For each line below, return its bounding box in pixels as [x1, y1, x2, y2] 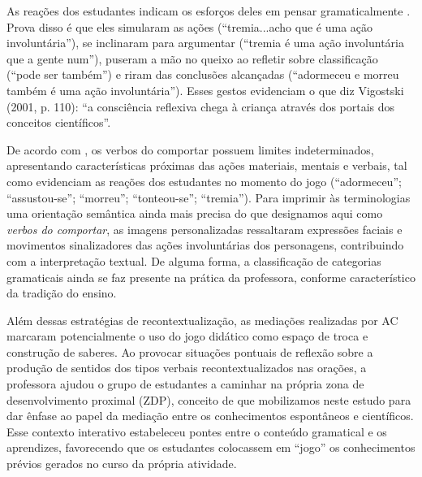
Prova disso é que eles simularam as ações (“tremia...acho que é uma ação [6, 18, 373, 35]
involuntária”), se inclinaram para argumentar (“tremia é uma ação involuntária [6, 34, 404, 51]
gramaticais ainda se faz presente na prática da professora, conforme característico [6, 268, 416, 285]
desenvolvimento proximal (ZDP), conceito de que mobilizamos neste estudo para [6, 391, 411, 408]
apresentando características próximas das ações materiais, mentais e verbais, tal [6, 157, 407, 174]
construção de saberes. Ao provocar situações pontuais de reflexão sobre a [6, 343, 373, 360]
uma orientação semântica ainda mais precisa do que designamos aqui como [6, 205, 383, 222]
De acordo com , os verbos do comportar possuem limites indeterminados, [6, 141, 374, 158]
